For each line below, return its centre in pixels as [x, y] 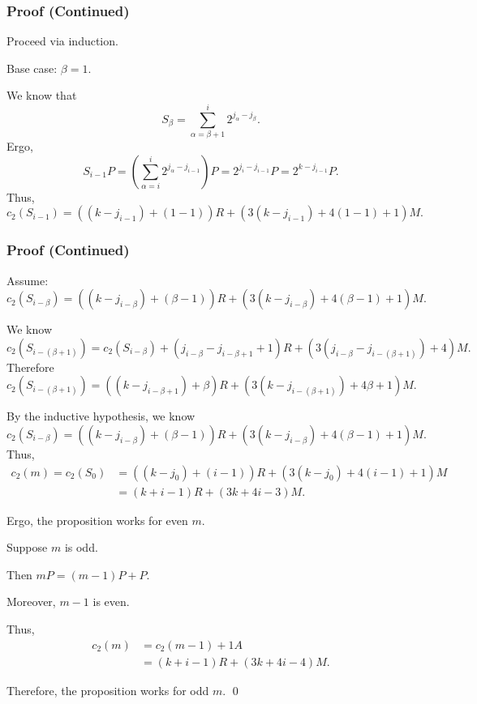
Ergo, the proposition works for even [97, 520]
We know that [42, 95]
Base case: [32, 68]
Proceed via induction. [62, 41]
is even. [111, 602]
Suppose [27, 547]
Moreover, [31, 602]
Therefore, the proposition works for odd [108, 690]
